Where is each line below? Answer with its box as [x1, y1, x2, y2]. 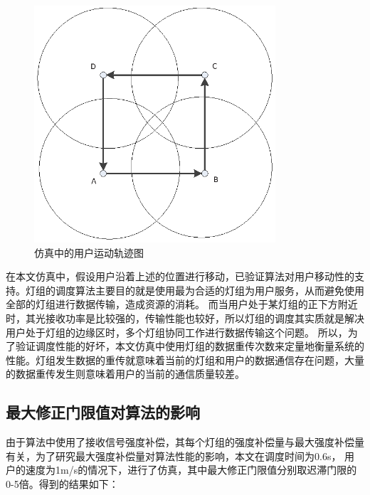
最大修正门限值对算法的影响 [6, 401, 200, 423]
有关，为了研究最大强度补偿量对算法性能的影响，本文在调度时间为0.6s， [6, 448, 342, 463]
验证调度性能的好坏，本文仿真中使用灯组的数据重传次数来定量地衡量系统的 [15, 339, 364, 353]
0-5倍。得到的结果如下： [6, 476, 119, 491]
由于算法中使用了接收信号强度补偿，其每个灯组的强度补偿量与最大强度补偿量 [6, 435, 364, 449]
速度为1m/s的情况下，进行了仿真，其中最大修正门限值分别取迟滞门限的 [25, 462, 357, 477]
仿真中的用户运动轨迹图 [34, 245, 144, 260]
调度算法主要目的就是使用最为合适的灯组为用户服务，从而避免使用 [55, 282, 364, 297]
